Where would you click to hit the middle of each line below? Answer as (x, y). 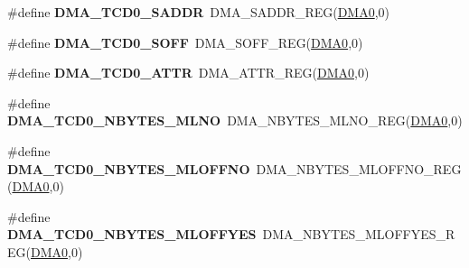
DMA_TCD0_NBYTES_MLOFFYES (132, 234)
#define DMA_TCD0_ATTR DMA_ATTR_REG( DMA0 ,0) (188, 73)
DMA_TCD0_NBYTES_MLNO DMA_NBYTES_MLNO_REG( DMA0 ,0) (235, 120)
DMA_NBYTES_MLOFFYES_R (359, 234)
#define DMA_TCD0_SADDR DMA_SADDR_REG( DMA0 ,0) (199, 12)
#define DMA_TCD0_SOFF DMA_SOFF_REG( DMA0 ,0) (185, 42)
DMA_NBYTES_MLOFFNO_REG (359, 168)
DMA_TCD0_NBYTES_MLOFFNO (129, 168)
